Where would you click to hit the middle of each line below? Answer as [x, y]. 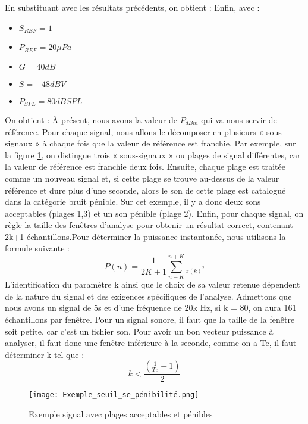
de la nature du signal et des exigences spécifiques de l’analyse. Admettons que [148, 296]
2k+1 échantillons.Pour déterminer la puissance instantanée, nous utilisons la [145, 236]
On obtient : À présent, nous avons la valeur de [91, 119]
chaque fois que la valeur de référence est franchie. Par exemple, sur [173, 143]
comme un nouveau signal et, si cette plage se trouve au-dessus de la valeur [142, 178]
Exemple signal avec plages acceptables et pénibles [121, 414]
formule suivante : [37, 248]
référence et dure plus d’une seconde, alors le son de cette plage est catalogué [145, 190]
